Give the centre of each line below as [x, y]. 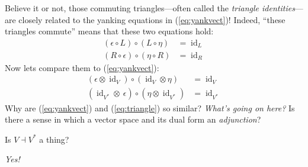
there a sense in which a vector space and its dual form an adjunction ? [133, 119]
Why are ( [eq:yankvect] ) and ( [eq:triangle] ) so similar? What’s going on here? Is [150, 107]
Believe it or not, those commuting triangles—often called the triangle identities [150, 8]
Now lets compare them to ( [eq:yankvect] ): [82, 67]
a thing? [54, 139]
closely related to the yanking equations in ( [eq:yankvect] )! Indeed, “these [152, 19]
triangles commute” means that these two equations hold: [109, 31]
